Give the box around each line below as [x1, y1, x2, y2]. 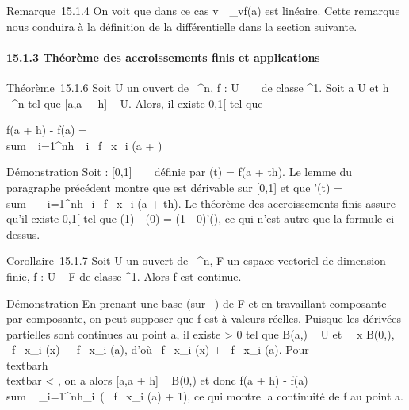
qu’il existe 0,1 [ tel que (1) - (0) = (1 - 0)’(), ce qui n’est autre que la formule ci [6, 210, 395, 227]
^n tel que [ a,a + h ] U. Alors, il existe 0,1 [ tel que [11, 94, 263, 111]
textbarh [6, 356, 48, 373]
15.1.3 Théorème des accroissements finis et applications [6, 48, 320, 65]
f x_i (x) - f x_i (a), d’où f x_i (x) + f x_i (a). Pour [11, 341, 309, 358]
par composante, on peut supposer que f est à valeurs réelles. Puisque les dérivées [6, 310, 402, 327]
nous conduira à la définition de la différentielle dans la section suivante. [6, 17, 357, 34]
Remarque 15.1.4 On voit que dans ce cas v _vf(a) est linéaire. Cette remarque [6, 2, 400, 18]
